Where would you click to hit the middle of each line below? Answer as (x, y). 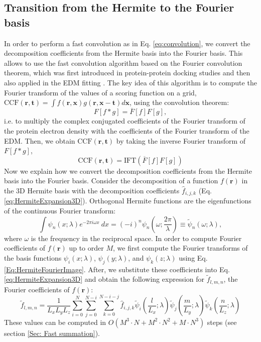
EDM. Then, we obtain (40, 140)
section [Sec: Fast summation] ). (52, 333)
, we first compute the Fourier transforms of (180, 248)
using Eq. (193, 257)
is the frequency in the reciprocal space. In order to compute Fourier (136, 238)
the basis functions (33, 257)
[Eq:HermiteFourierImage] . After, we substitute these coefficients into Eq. (117, 269)
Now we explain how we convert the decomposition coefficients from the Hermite (128, 170)
